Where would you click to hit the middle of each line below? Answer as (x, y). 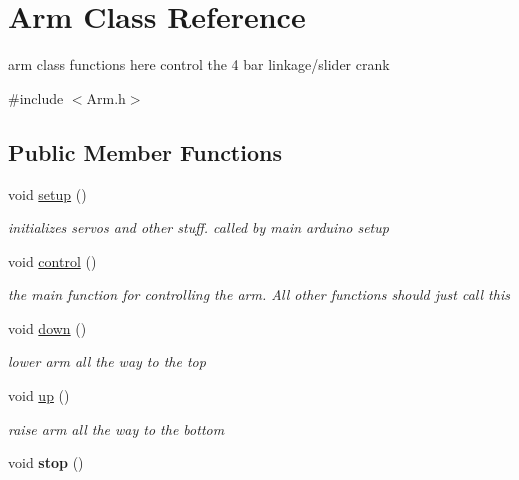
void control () (52, 260)
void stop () (46, 462)
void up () (39, 395)
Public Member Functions (145, 151)
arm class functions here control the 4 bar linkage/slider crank (199, 64)
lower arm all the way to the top (107, 361)
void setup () (47, 193)
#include (36, 97)
